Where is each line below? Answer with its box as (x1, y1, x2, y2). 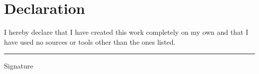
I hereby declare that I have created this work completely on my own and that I (4, 27, 249, 37)
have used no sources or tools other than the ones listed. (4, 36, 176, 47)
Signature (4, 61, 33, 71)
